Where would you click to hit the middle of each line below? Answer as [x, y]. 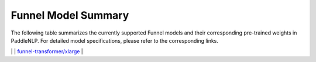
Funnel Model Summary [70, 15]
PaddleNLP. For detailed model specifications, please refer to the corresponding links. [115, 40]
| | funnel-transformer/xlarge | [47, 51]
